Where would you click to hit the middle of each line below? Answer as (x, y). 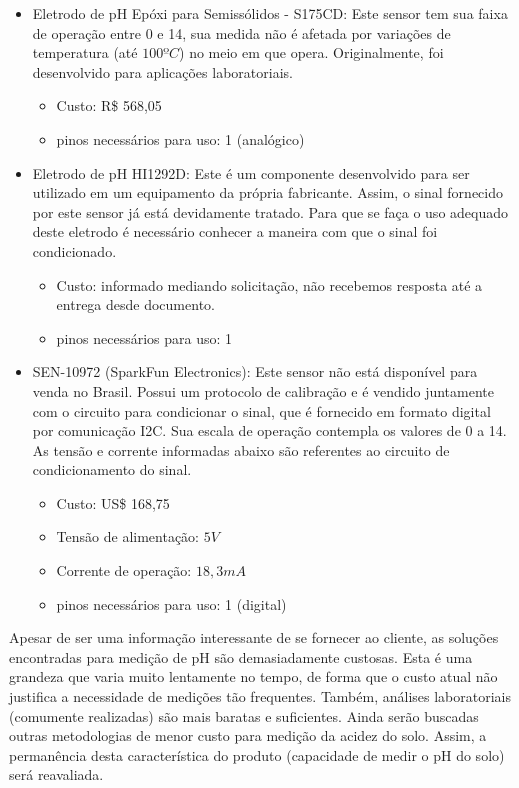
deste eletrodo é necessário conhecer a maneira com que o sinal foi (235, 231)
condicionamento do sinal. (112, 469)
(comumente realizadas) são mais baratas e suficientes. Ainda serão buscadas (244, 715)
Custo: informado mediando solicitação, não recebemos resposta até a (269, 284)
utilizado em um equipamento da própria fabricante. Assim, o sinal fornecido (267, 192)
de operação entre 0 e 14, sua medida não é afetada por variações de (241, 32)
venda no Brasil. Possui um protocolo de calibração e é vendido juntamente (263, 390)
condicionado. (74, 250)
